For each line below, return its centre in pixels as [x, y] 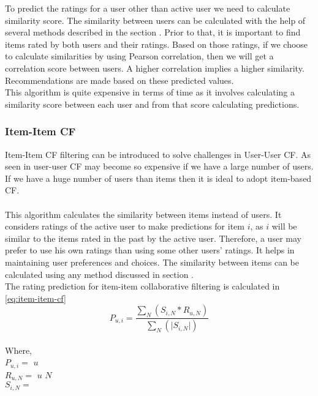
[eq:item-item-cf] [36, 298]
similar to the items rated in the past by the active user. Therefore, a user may [153, 238]
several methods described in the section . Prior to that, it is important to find [153, 32]
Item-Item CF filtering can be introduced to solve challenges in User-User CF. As [158, 154]
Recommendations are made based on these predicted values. [119, 80]
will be [284, 226]
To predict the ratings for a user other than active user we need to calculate [148, 8]
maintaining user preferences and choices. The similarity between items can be [152, 262]
